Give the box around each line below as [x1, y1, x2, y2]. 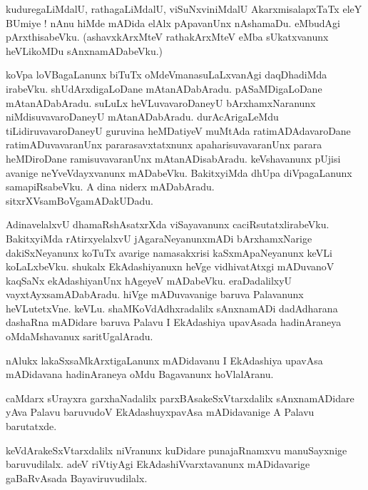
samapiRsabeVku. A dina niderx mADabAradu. [6, 179, 215, 194]
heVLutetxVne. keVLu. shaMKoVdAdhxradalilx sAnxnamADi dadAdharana [6, 300, 338, 315]
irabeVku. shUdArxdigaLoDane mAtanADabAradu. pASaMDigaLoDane [6, 81, 322, 96]
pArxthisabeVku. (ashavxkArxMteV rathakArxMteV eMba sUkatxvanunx [6, 29, 329, 44]
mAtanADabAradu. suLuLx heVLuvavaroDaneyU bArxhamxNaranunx [6, 95, 316, 110]
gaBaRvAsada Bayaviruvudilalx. [6, 470, 148, 485]
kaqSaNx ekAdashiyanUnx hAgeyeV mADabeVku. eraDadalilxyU [6, 272, 292, 287]
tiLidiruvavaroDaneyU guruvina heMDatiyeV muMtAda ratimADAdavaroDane [6, 123, 351, 138]
